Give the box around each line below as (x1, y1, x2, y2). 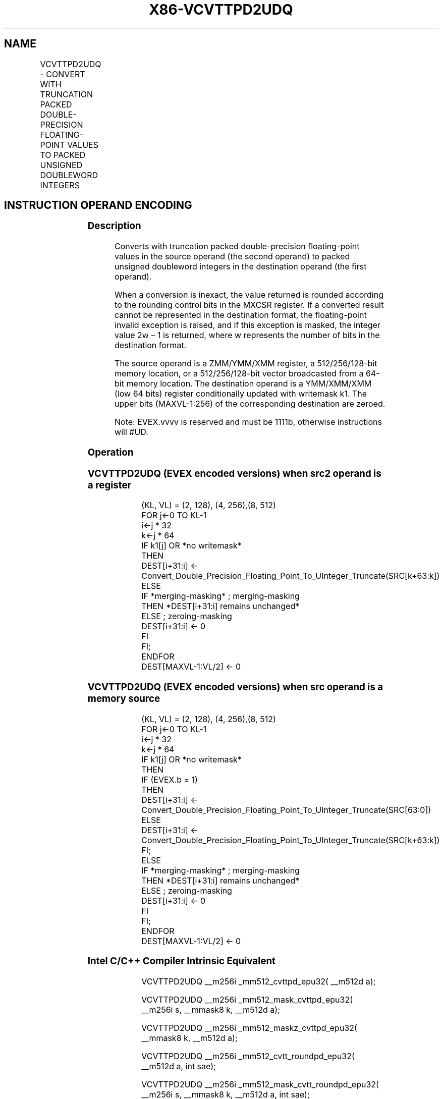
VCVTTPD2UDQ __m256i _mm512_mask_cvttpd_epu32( (141, 995, 353, 1005)
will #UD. (115, 427, 148, 437)
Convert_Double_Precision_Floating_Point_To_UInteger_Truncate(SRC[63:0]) (141, 804, 431, 815)
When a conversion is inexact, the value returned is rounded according (115, 290, 383, 300)
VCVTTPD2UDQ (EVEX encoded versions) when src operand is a (87, 681, 383, 693)
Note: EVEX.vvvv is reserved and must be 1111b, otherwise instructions (115, 417, 382, 427)
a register (87, 479, 132, 491)
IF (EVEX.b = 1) (141, 774, 198, 785)
